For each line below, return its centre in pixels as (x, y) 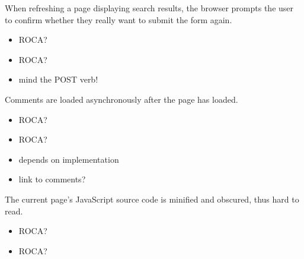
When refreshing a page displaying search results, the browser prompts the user (149, 8)
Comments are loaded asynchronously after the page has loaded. (121, 99)
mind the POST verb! (58, 79)
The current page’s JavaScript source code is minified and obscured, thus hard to (152, 199)
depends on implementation (69, 159)
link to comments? (52, 179)
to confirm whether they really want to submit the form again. (119, 19)
